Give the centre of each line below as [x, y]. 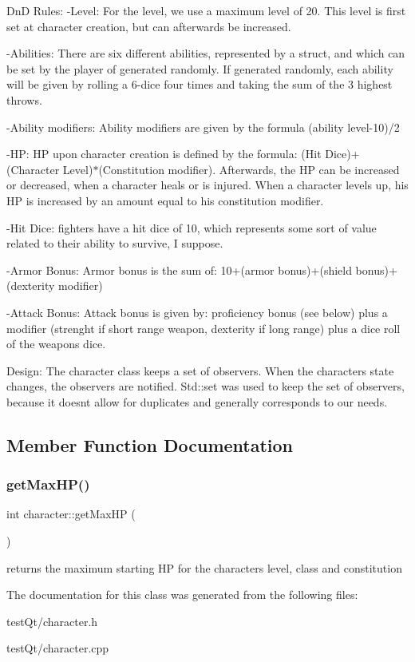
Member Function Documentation [150, 444]
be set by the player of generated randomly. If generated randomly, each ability [200, 68]
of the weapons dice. [56, 344]
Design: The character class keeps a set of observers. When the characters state [200, 370]
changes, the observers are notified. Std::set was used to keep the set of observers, [206, 386]
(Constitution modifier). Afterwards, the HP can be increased [249, 169]
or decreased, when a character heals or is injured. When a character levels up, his [207, 185]
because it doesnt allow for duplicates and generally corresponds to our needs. [197, 401]
